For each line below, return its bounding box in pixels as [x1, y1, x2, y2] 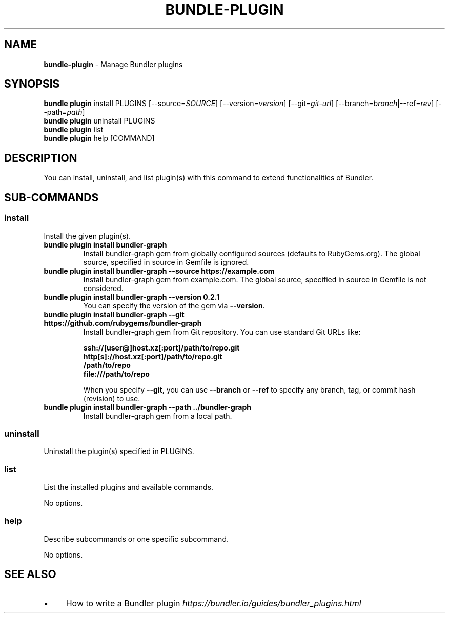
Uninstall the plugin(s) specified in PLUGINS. [44, 447, 194, 456]
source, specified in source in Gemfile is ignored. [83, 257, 249, 266]
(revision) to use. [83, 394, 140, 403]
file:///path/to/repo [83, 369, 150, 378]
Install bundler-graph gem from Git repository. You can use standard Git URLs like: [83, 327, 361, 336]
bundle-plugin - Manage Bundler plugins [44, 59, 183, 69]
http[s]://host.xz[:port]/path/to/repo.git [83, 352, 222, 361]
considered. [83, 283, 124, 293]
